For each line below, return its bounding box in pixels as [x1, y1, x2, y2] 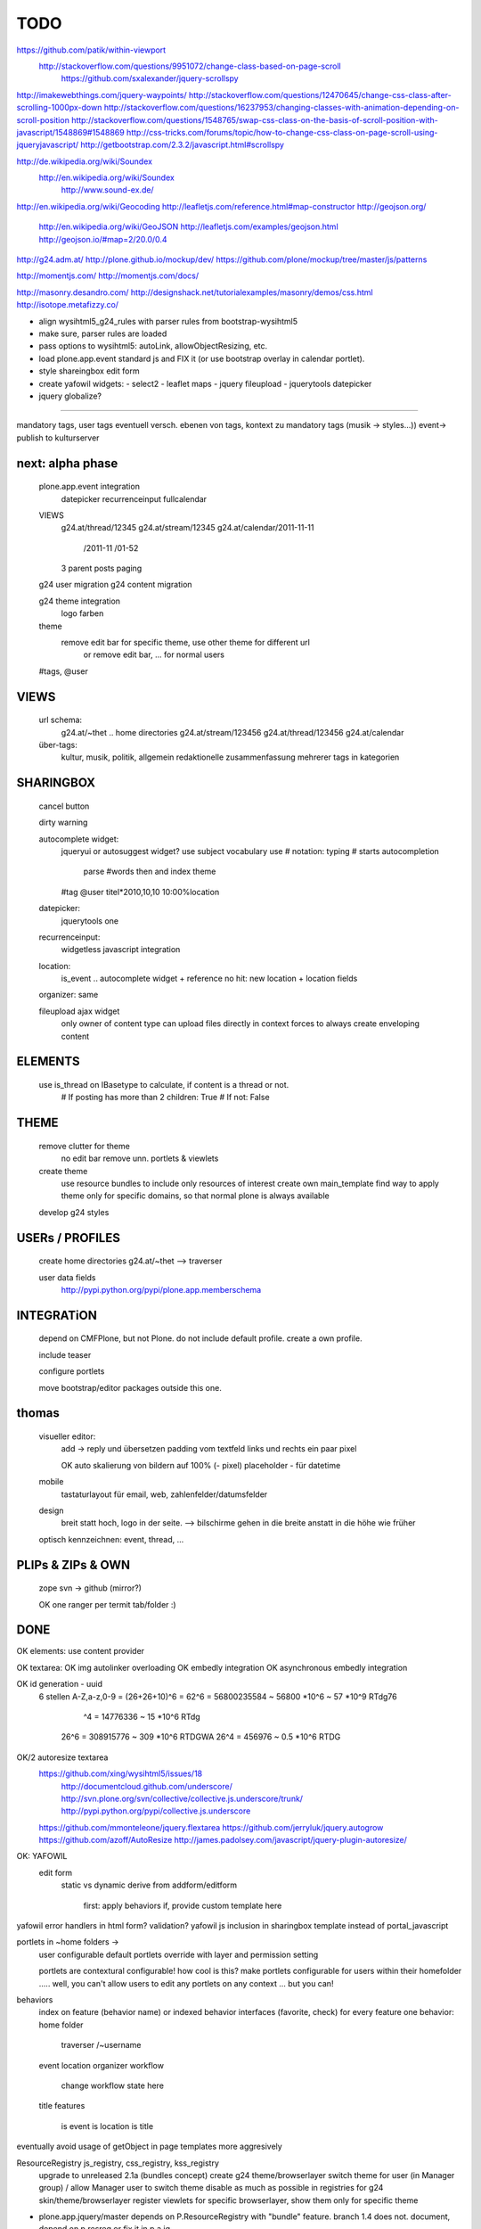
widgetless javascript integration [61, 944, 181, 955]
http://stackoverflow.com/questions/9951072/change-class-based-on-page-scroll [38, 61, 342, 71]
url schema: [38, 714, 83, 726]
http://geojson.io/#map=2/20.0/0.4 [38, 234, 168, 244]
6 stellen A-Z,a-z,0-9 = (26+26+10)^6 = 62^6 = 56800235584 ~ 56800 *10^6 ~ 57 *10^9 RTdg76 [38, 1690, 397, 1702]
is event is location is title [61, 2120, 154, 2131]
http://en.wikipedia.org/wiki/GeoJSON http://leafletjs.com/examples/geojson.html [38, 221, 338, 232]
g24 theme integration [38, 596, 120, 606]
